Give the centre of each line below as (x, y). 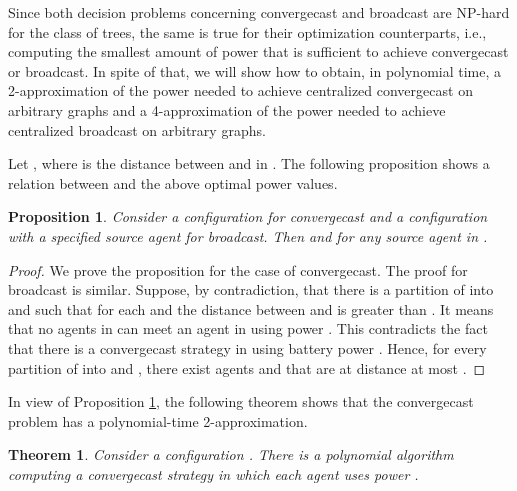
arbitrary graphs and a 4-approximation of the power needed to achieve (227, 109)
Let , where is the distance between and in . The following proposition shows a (249, 163)
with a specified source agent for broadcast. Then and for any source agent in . (248, 235)
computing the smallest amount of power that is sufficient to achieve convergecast (258, 51)
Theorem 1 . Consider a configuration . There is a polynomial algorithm (231, 454)
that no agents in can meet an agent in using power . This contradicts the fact (248, 328)
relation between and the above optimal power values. (173, 182)
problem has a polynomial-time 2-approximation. (158, 420)
